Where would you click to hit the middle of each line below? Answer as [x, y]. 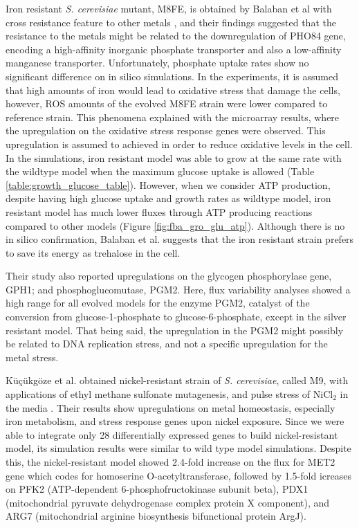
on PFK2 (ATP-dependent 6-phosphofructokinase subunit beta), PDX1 [157, 489]
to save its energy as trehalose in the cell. [93, 252]
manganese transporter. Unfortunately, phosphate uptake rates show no [157, 63]
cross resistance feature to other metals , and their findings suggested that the [171, 22]
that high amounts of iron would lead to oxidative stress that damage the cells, [173, 90]
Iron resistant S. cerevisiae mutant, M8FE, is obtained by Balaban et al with [169, 8]
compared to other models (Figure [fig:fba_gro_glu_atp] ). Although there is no [175, 225]
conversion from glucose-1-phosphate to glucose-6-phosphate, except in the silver [176, 317]
